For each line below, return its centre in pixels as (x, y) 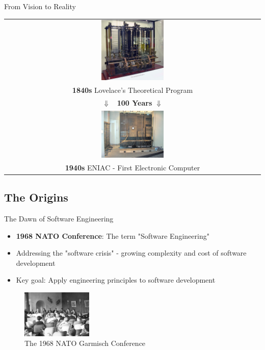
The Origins (36, 197)
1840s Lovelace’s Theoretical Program (132, 90)
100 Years (135, 102)
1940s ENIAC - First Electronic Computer (132, 167)
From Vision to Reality (40, 6)
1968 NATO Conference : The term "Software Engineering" (113, 235)
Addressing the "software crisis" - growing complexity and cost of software (131, 253)
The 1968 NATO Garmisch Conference (85, 343)
